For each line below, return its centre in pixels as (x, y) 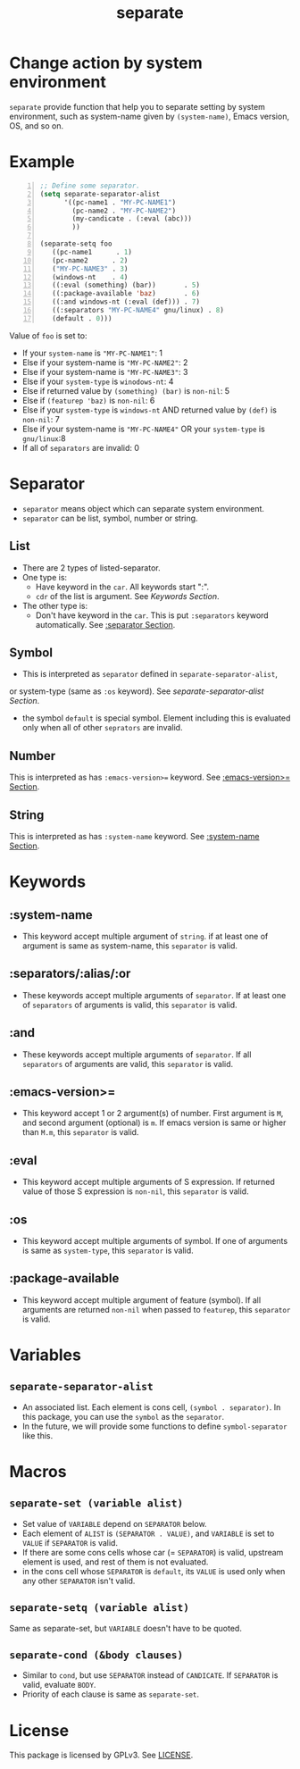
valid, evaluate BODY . (59, 1685)
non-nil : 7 (41, 419)
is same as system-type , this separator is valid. (108, 1250)
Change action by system (106, 63)
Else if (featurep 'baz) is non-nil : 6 (88, 400)
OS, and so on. (37, 125)
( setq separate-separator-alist (100, 194)
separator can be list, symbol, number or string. (110, 518)
